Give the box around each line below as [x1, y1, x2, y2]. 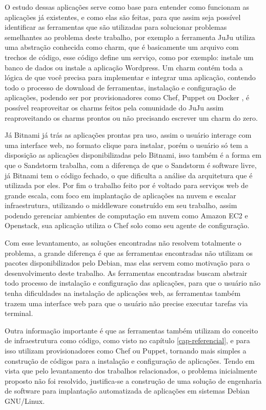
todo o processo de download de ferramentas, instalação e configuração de [5, 82, 236, 92]
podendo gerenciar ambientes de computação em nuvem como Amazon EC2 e [5, 210, 248, 220]
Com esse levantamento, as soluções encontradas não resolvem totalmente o [5, 237, 241, 248]
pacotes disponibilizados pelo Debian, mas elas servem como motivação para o [5, 257, 250, 268]
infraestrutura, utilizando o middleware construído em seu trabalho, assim [5, 200, 237, 211]
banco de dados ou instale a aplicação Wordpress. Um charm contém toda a [5, 62, 243, 72]
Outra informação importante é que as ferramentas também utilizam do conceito [5, 325, 258, 336]
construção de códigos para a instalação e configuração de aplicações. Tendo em [5, 355, 255, 366]
